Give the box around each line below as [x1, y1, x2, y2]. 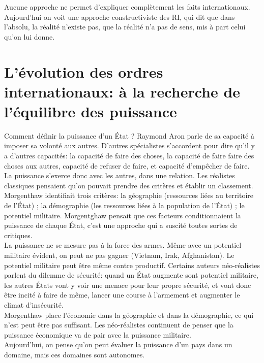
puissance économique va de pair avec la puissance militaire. [4, 329, 191, 340]
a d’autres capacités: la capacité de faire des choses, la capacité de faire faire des [4, 150, 254, 161]
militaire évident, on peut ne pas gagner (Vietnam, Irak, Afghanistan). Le [4, 250, 234, 260]
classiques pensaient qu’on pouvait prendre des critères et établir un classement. [4, 180, 253, 190]
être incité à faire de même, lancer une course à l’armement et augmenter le [4, 289, 240, 300]
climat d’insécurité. [4, 299, 64, 310]
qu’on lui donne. [4, 31, 55, 42]
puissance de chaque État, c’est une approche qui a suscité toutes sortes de [4, 220, 238, 230]
